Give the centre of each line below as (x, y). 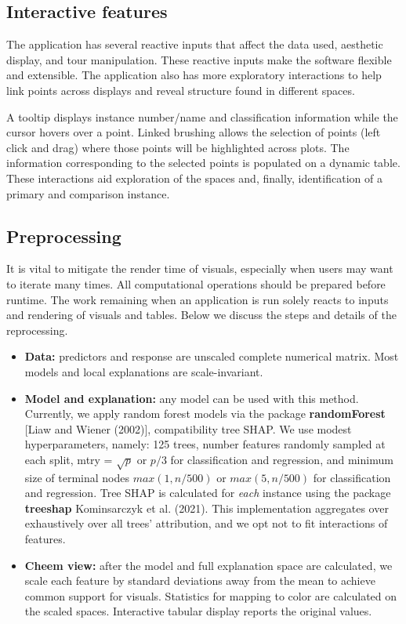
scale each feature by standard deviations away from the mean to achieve (200, 580)
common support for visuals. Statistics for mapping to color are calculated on (211, 595)
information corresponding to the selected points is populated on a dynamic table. (203, 163)
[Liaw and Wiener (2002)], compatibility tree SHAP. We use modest (188, 428)
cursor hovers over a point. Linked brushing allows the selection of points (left (194, 132)
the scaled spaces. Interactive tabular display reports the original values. (198, 611)
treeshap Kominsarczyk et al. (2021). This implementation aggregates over (207, 508)
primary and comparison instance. (88, 193)
